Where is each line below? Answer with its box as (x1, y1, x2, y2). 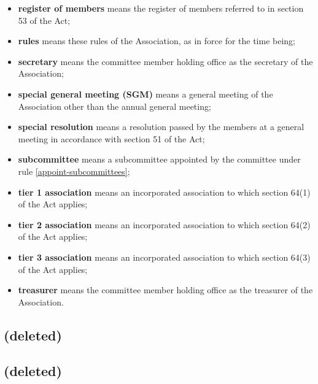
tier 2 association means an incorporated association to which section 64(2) (18, 218, 311, 231)
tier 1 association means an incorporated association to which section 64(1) (18, 185, 311, 198)
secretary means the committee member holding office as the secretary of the (18, 55, 313, 67)
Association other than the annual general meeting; (18, 99, 211, 112)
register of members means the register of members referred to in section (18, 2, 304, 14)
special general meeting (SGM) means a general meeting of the (18, 87, 273, 100)
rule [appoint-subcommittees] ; (18, 164, 130, 177)
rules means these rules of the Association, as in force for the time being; (18, 34, 296, 47)
